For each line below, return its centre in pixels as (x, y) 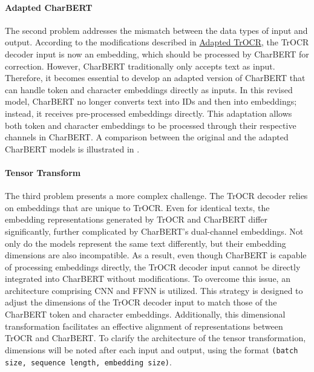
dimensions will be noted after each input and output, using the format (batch (152, 349)
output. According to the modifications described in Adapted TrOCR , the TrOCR (157, 42)
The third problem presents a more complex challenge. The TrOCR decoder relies (156, 196)
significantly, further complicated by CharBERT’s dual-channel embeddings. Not (154, 231)
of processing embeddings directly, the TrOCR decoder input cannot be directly (153, 266)
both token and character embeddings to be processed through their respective (151, 125)
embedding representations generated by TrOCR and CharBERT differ (136, 219)
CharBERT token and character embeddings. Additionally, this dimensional (145, 314)
